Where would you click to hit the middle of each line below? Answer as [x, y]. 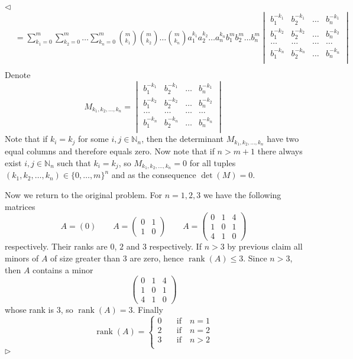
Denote [18, 75]
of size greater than [85, 258]
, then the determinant [183, 139]
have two [283, 139]
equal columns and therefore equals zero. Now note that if [110, 151]
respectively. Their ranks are [56, 246]
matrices [20, 206]
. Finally [148, 310]
